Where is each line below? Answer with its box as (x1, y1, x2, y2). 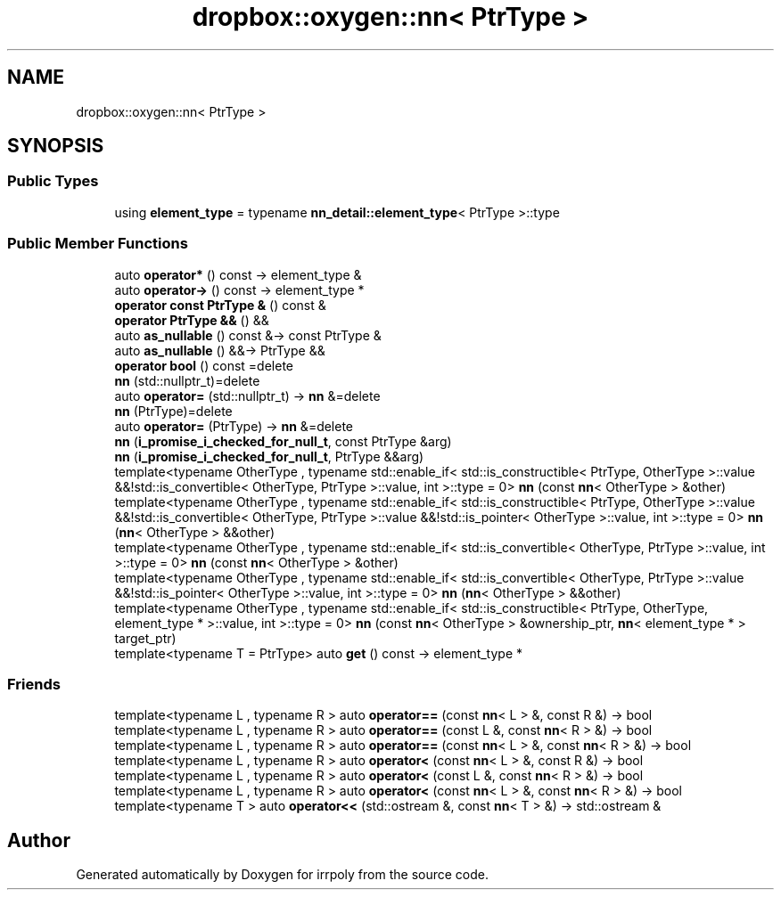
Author (7, 828, 70, 852)
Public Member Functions (7, 234, 188, 253)
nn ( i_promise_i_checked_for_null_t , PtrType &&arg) (114, 448, 424, 464)
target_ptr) (114, 630, 177, 646)
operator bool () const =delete (114, 357, 293, 373)
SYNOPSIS (7, 135, 104, 158)
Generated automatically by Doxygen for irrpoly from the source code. (76, 867, 489, 883)
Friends (7, 674, 61, 693)
